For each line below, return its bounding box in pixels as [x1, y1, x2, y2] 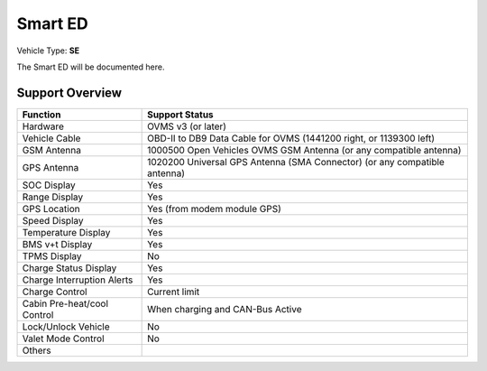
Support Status [147, 108, 214, 121]
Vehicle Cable [22, 132, 81, 144]
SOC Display [22, 179, 76, 191]
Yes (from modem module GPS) [147, 202, 281, 215]
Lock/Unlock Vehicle [22, 320, 110, 333]
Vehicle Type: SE [16, 45, 80, 56]
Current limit [147, 285, 200, 298]
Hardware [22, 120, 65, 133]
